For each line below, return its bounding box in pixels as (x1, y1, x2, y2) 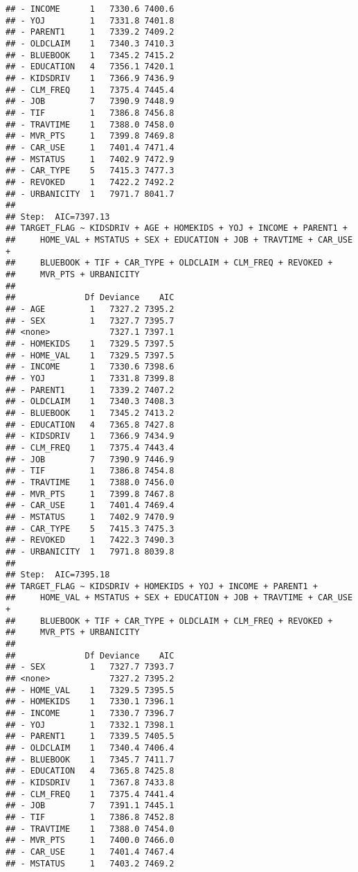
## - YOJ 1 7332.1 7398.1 (6, 720, 174, 730)
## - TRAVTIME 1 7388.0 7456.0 (6, 477, 174, 487)
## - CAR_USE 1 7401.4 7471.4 (6, 142, 174, 152)
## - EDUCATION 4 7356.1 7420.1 (6, 62, 174, 72)
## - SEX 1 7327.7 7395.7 (6, 315, 174, 326)
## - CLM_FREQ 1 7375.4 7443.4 (6, 442, 174, 453)
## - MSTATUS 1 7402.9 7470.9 (6, 512, 174, 522)
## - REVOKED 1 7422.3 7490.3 (6, 535, 174, 546)
